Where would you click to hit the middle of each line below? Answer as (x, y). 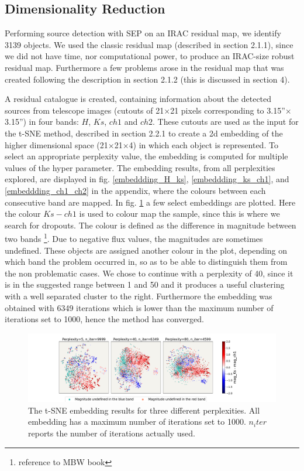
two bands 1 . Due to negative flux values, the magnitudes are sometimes (134, 238)
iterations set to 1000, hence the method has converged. (104, 319)
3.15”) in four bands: (42, 122)
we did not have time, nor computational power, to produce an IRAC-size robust (150, 56)
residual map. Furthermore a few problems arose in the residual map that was (144, 67)
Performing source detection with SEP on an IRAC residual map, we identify (143, 33)
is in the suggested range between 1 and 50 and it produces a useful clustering (145, 284)
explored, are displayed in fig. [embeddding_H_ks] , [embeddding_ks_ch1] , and (147, 179)
